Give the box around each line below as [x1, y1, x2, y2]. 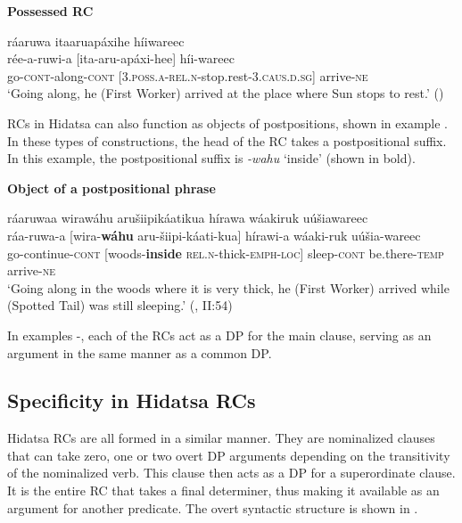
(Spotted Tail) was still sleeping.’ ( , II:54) [7, 296, 233, 315]
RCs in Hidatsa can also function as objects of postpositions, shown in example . [7, 113, 448, 132]
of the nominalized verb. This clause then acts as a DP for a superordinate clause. [7, 463, 456, 482]
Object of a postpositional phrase [7, 178, 216, 197]
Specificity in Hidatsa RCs [7, 387, 256, 414]
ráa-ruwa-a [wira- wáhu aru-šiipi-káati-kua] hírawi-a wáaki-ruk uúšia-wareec [7, 225, 421, 244]
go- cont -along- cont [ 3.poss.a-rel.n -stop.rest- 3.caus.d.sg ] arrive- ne [7, 66, 368, 85]
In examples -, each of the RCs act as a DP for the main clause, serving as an [7, 325, 432, 344]
